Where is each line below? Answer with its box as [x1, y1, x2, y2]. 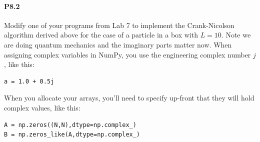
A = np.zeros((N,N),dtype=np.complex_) [4, 121, 136, 128]
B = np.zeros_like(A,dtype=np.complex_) [4, 131, 140, 138]
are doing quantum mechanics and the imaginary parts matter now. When [4, 39, 232, 49]
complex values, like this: [4, 102, 80, 112]
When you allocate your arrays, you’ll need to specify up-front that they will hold [4, 92, 254, 103]
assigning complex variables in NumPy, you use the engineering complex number [4, 49, 251, 59]
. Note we [221, 29, 251, 40]
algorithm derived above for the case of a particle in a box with [4, 29, 198, 40]
